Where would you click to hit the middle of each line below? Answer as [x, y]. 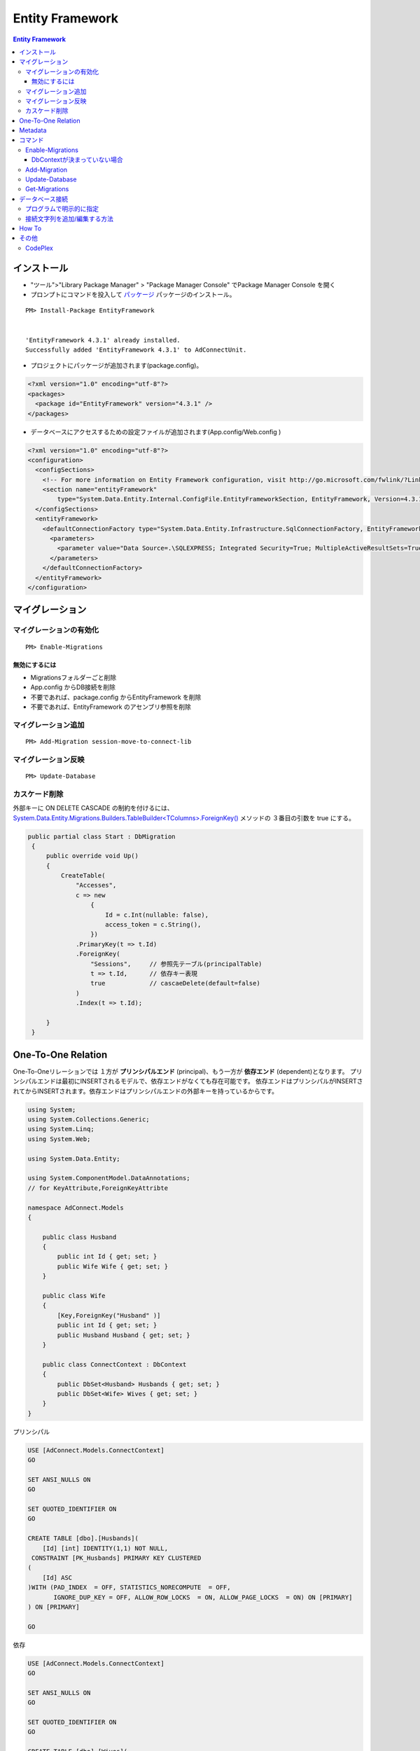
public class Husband [79, 1237]
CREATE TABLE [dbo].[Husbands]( [83, 1538]
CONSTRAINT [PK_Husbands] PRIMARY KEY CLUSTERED [117, 1558]
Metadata [33, 130]
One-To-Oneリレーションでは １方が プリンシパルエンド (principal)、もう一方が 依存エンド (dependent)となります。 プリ [188, 1071]
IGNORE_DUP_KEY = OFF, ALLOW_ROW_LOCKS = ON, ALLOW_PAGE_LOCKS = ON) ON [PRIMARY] [203, 1597]
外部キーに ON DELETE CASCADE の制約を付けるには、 [93, 808]
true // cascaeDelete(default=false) [175, 983]
